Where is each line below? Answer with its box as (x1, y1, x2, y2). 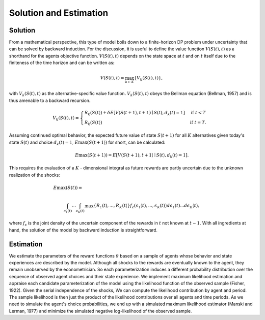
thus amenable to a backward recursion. (9, 97, 91, 103)
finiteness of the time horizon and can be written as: (9, 60, 115, 66)
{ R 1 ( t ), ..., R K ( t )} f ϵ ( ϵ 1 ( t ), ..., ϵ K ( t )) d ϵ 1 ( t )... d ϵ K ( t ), (93, 203, 200, 210)
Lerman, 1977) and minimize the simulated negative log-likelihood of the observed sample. (9, 308, 192, 314)
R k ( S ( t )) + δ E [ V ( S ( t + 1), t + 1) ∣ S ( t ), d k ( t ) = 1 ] (84, 110, 185, 117)
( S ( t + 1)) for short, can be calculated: (87, 139, 165, 145)
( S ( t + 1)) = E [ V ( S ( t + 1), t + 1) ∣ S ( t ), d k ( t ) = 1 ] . (87, 152, 189, 159)
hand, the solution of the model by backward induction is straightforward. (9, 227, 158, 233)
